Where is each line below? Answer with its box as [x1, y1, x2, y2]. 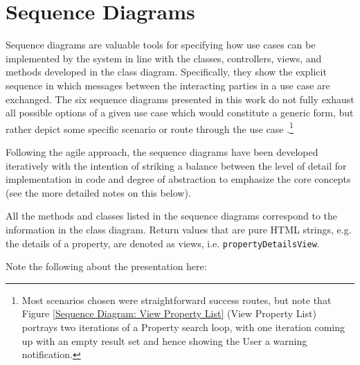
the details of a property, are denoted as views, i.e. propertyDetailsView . [6, 235, 320, 250]
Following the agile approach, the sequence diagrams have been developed [6, 144, 318, 159]
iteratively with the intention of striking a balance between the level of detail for [6, 158, 347, 172]
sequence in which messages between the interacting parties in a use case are [6, 78, 330, 92]
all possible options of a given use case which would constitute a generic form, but [6, 105, 354, 120]
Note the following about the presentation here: [6, 259, 207, 274]
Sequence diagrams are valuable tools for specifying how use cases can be [6, 37, 316, 52]
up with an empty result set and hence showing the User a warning [21, 333, 307, 348]
